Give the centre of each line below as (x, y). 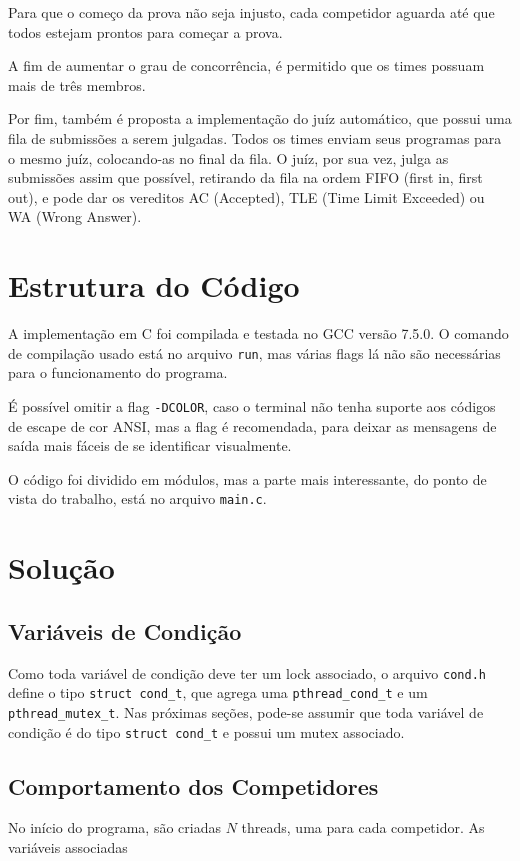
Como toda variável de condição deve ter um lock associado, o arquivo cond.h (247, 672)
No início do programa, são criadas (114, 827)
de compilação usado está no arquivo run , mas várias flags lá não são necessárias (254, 352)
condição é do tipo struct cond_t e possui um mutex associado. (206, 731)
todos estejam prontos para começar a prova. (145, 31)
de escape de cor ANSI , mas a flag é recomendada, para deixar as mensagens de (252, 425)
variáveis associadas (68, 847)
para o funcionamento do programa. (118, 372)
